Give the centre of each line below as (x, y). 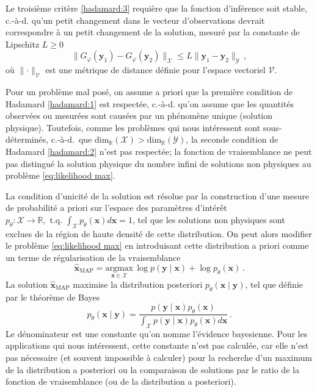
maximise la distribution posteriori (138, 284)
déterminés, (27, 139)
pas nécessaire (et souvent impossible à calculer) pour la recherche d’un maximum (159, 357)
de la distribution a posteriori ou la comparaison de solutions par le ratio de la (152, 369)
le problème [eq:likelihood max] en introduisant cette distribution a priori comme (157, 245)
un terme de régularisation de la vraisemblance (93, 257)
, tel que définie (274, 284)
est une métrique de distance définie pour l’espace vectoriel (155, 70)
